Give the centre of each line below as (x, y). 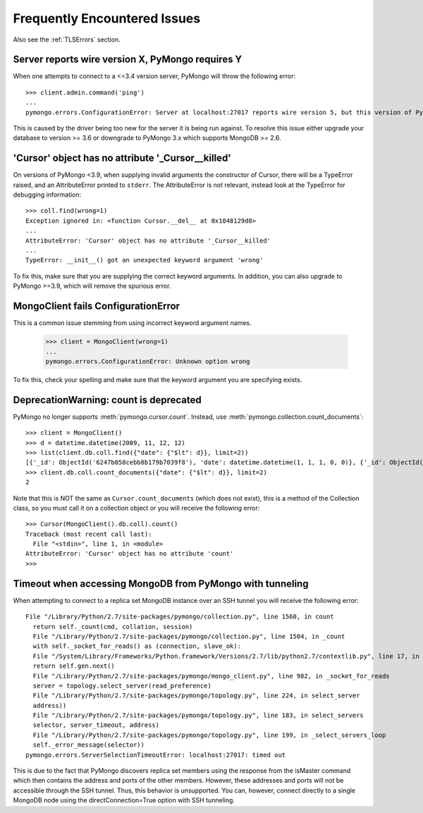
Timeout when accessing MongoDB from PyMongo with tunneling (161, 583)
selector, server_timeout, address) (96, 725)
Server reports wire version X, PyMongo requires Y (128, 60)
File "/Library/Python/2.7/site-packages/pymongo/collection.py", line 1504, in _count (189, 636)
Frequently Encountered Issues (107, 18)
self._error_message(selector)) (88, 745)
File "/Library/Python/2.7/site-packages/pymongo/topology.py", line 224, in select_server (196, 696)
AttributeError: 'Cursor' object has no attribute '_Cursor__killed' (148, 240)
